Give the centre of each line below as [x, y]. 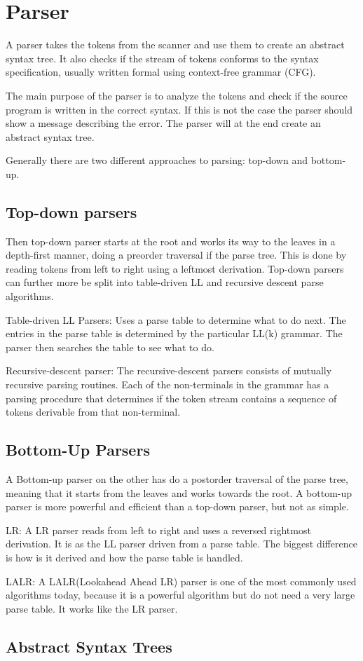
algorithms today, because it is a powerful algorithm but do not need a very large [180, 595]
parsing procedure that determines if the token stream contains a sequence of [171, 398]
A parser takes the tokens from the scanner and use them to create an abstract [175, 45]
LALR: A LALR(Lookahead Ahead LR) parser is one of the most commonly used [181, 581]
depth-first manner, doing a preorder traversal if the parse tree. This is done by [176, 255]
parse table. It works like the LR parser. [92, 608]
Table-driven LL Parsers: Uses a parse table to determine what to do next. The [176, 319]
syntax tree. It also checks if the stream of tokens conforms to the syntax [162, 58]
